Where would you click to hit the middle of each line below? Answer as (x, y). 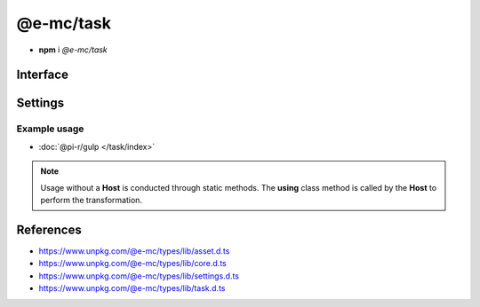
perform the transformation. (91, 200)
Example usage (50, 129)
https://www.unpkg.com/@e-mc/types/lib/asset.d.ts (134, 251)
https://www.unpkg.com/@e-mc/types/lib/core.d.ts (132, 264)
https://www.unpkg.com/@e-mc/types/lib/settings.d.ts (139, 276)
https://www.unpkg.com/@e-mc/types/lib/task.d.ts (132, 287)
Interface (42, 75)
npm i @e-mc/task (73, 50)
